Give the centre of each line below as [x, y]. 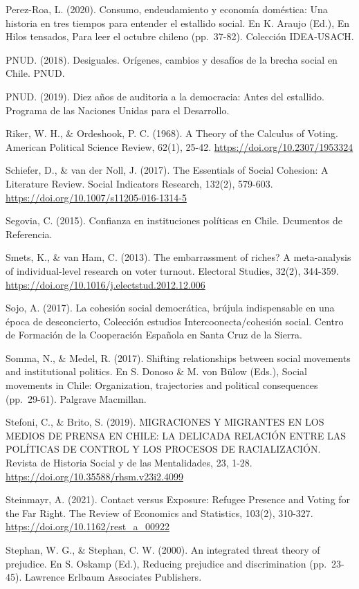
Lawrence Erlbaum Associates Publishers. [113, 577]
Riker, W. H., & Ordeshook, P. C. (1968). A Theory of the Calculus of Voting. [172, 133]
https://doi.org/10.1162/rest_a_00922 [88, 526]
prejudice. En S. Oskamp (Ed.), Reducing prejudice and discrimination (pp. [166, 563]
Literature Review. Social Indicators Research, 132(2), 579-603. [139, 183]
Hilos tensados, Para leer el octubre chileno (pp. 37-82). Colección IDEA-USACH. [180, 36]
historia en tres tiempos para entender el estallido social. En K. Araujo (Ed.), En [178, 22]
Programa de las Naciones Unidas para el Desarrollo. [118, 110]
